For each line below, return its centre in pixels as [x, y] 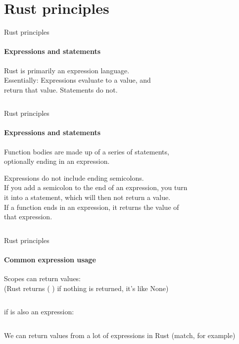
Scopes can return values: [43, 278]
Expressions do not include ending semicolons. [74, 177]
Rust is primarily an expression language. [67, 70]
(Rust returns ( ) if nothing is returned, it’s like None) [86, 288]
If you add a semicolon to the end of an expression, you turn [96, 187]
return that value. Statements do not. [61, 89]
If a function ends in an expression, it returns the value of [92, 207]
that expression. [28, 217]
